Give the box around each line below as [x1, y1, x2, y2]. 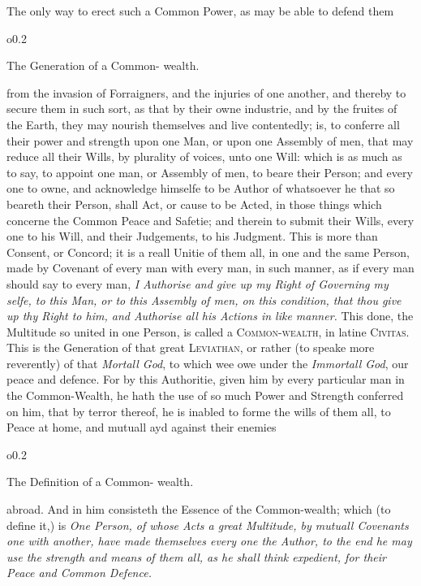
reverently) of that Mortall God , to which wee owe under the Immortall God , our [6, 354, 409, 371]
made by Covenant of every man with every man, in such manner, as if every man [6, 259, 415, 276]
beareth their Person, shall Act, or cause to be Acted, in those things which [6, 195, 382, 212]
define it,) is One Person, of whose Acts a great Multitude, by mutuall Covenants [6, 516, 409, 533]
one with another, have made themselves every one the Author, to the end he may [6, 532, 412, 549]
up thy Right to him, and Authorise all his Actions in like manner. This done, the [6, 307, 414, 324]
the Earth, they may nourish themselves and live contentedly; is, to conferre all [6, 115, 400, 132]
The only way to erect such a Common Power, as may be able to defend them [6, 2, 394, 19]
